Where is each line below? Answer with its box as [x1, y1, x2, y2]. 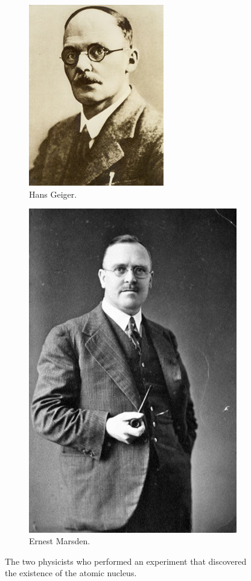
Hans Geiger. [29, 187, 77, 200]
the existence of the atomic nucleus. [5, 567, 137, 579]
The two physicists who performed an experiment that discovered [5, 554, 247, 567]
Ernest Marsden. [29, 535, 91, 547]
